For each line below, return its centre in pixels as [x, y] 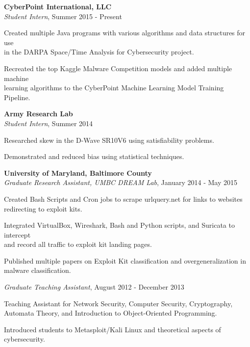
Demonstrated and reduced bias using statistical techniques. [94, 156]
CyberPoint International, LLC [58, 6]
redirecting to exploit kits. [43, 208]
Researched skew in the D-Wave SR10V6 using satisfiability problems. [109, 140]
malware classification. [37, 270]
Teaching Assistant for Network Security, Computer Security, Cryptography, [118, 303]
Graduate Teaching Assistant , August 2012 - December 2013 [94, 287]
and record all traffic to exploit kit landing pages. [78, 244]
